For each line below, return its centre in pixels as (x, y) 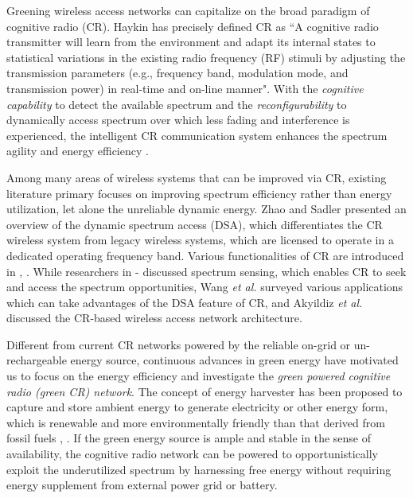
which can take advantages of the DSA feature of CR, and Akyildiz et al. (185, 302)
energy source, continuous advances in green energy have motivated (234, 360)
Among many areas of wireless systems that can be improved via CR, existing (197, 177)
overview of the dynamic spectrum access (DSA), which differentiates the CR (195, 224)
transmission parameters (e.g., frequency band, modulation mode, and (177, 73)
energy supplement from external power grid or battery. (142, 485)
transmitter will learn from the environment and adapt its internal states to (191, 42)
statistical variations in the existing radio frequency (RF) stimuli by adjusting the (206, 57)
